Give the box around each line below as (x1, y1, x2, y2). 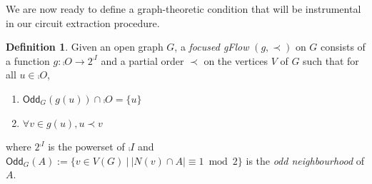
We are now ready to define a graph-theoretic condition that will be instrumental (6, 1, 361, 16)
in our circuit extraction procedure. (6, 15, 160, 30)
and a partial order (101, 53, 184, 68)
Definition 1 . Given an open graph (6, 39, 164, 54)
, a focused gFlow (174, 39, 249, 54)
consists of (321, 39, 366, 54)
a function (6, 53, 50, 68)
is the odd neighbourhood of (246, 153, 365, 168)
